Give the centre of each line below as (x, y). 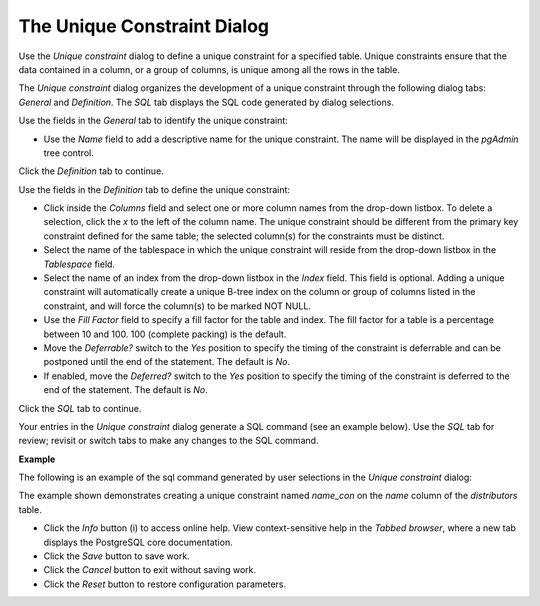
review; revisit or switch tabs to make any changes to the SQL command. (168, 441)
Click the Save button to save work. (116, 556)
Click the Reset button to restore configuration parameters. (165, 584)
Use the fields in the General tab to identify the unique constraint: (153, 121)
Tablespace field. (79, 264)
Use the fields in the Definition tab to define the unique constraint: (154, 189)
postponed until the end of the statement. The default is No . (166, 362)
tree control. (68, 152)
